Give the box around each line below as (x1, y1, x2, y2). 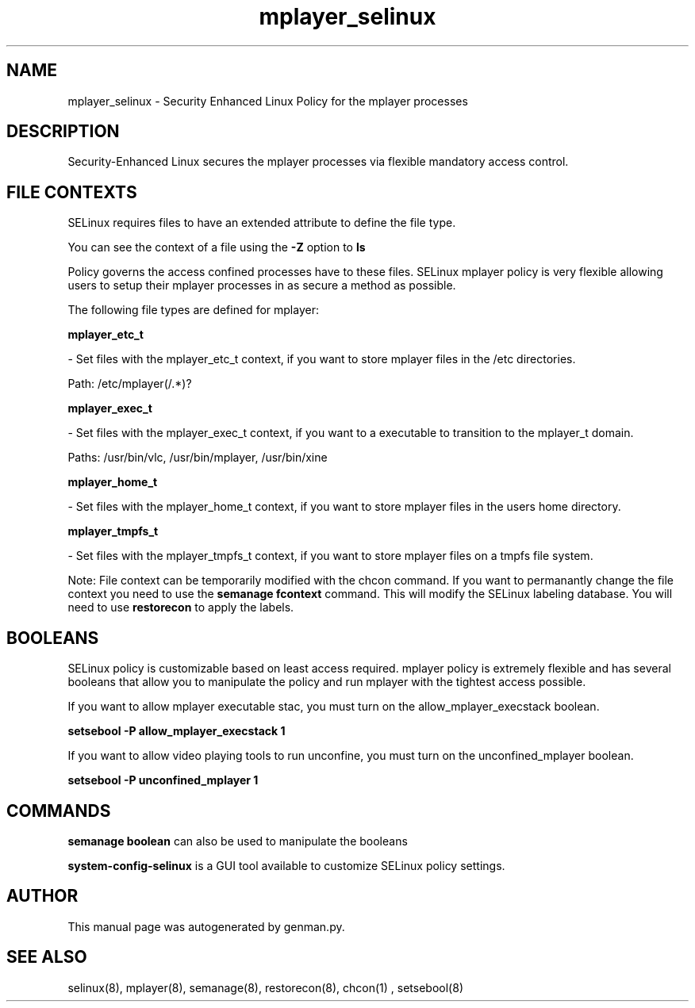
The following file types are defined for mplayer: (67, 303, 319, 317)
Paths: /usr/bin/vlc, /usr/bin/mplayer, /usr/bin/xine (67, 450, 328, 465)
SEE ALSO (6, 947, 87, 968)
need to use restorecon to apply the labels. (67, 600, 294, 615)
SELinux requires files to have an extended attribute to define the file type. (67, 216, 456, 230)
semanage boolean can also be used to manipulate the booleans (67, 834, 408, 848)
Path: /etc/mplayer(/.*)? (67, 377, 192, 391)
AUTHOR (6, 886, 79, 906)
